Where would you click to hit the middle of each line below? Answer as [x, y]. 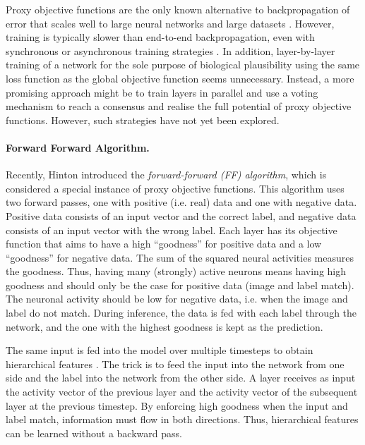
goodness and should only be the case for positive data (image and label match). [180, 285]
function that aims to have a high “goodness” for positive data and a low [164, 244]
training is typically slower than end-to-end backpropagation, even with [160, 37]
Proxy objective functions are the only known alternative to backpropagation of [178, 9]
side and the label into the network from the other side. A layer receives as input [181, 378]
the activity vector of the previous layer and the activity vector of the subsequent [182, 392]
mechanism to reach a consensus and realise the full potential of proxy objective [179, 106]
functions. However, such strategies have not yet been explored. [143, 120]
